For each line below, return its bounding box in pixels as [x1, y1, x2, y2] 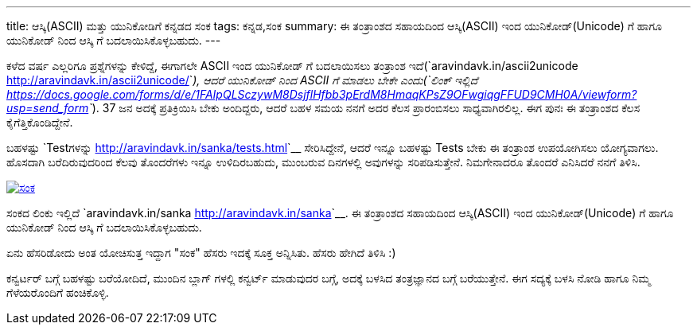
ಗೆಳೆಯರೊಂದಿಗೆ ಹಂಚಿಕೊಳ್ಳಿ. [6, 286, 109, 299]
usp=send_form [6, 101, 89, 115]
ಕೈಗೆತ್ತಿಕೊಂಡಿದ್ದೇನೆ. [6, 115, 73, 129]
